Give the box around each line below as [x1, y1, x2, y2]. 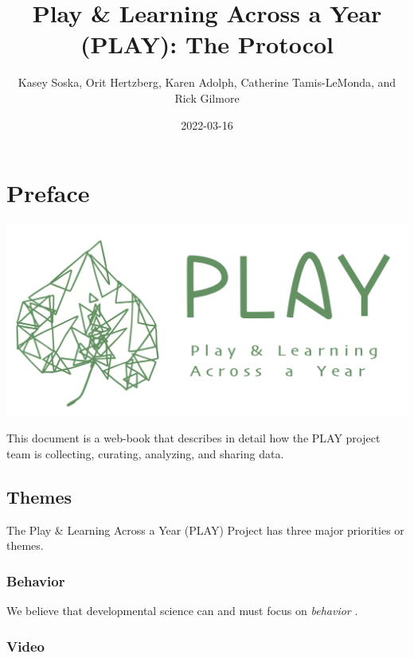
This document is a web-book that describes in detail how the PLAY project [6, 430, 381, 446]
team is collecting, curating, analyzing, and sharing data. [6, 445, 284, 461]
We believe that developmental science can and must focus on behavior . [6, 602, 358, 619]
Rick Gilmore [174, 89, 240, 106]
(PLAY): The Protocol [80, 28, 334, 60]
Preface [6, 177, 90, 209]
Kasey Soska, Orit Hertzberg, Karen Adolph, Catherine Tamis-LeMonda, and [18, 74, 396, 91]
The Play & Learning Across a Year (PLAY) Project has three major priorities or [6, 521, 404, 538]
